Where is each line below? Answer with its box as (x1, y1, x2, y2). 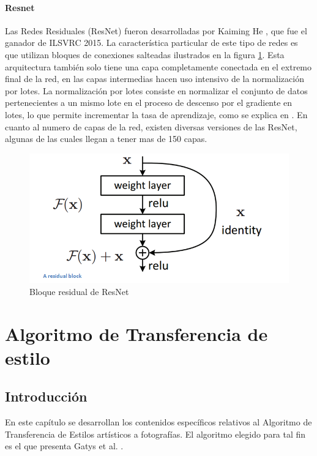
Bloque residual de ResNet (29, 285, 129, 297)
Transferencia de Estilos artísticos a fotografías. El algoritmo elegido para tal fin (5, 427, 306, 440)
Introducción (5, 387, 88, 406)
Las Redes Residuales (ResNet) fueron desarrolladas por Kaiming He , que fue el (5, 24, 307, 37)
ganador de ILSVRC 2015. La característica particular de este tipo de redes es (5, 36, 298, 49)
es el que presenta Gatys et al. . (5, 439, 124, 452)
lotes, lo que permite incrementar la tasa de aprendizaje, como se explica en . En (5, 108, 308, 121)
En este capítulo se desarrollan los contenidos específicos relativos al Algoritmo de (5, 416, 312, 428)
